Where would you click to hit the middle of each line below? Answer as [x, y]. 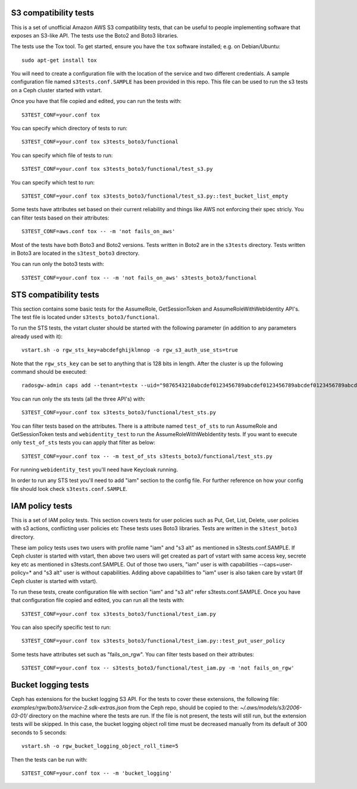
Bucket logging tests [50, 685]
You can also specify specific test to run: [61, 627]
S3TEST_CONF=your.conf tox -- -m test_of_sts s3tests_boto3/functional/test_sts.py [147, 456]
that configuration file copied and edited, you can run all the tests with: [98, 600]
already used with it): [37, 336]
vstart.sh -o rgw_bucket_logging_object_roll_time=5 [100, 746]
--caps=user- [276, 564]
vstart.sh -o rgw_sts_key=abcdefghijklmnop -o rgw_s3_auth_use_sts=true [130, 350]
